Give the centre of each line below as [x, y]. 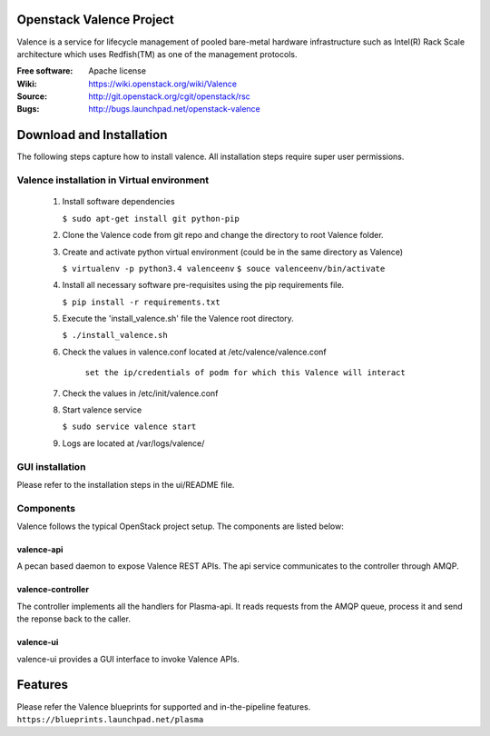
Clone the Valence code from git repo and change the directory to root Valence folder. [223, 235]
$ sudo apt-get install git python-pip [151, 219]
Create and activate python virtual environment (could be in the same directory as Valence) [233, 252]
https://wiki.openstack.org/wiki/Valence [163, 84]
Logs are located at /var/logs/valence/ [133, 443]
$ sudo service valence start [129, 427]
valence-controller [53, 590]
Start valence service [102, 410]
